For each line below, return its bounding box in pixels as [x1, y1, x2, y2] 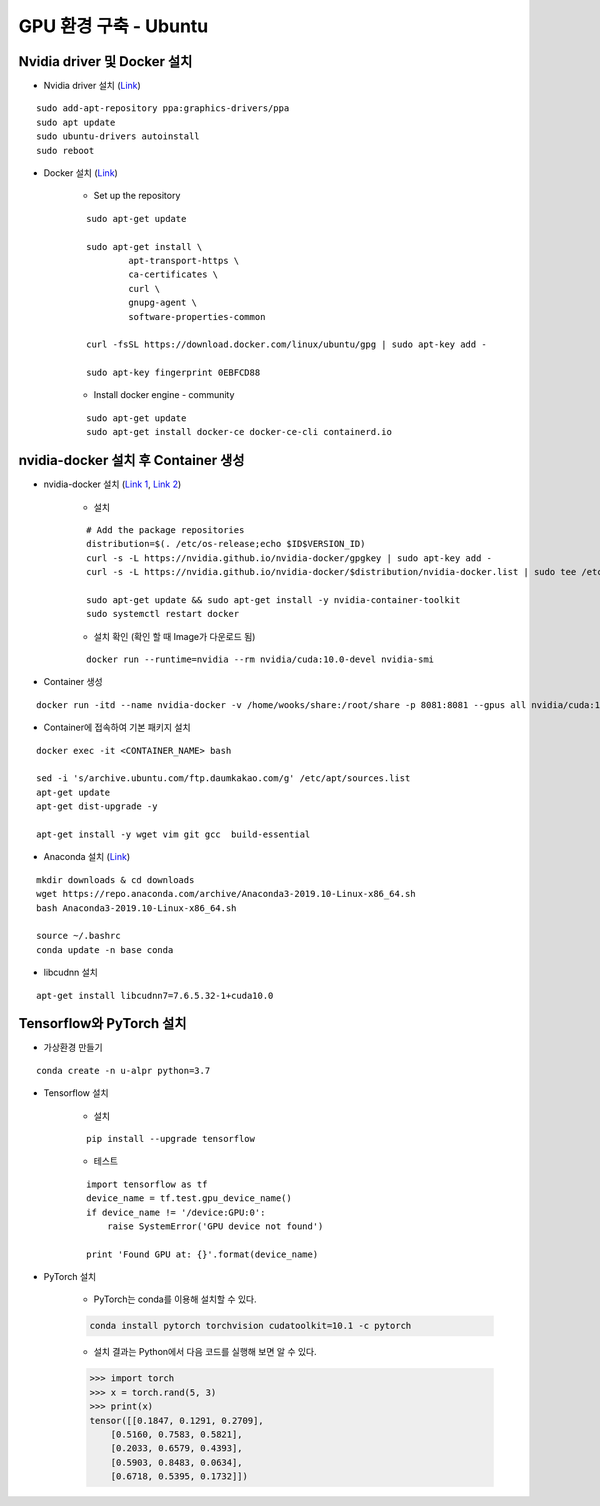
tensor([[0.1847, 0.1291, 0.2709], [89, 1415, 264, 1426]
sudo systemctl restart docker [86, 608, 240, 620]
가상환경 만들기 [43, 1041, 104, 1054]
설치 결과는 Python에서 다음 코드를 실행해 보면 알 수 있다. [93, 1346, 317, 1358]
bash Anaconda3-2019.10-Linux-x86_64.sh [36, 902, 237, 914]
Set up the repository [93, 190, 181, 202]
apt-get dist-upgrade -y [36, 801, 158, 812]
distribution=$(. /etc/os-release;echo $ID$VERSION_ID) [86, 538, 366, 550]
